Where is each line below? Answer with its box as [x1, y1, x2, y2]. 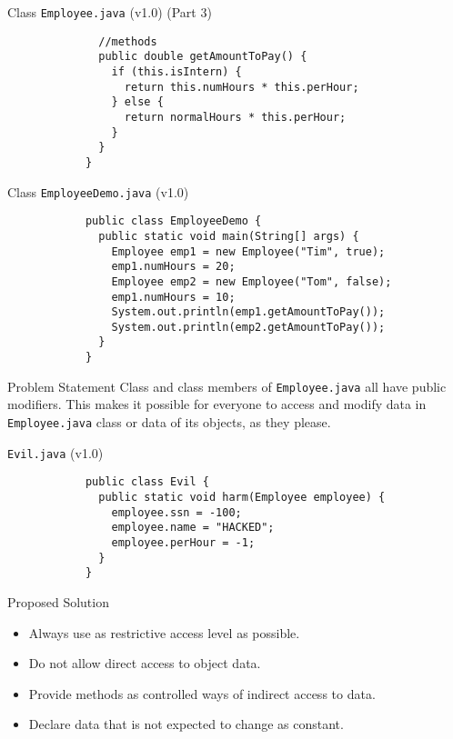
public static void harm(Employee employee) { [98, 491, 386, 504]
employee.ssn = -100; [111, 505, 242, 519]
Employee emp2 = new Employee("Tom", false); [111, 275, 392, 288]
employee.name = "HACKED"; [111, 521, 275, 534]
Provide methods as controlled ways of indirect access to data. [28, 684, 376, 703]
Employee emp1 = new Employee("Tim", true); [111, 245, 386, 258]
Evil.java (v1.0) [7, 443, 104, 462]
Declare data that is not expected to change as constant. [28, 714, 344, 734]
